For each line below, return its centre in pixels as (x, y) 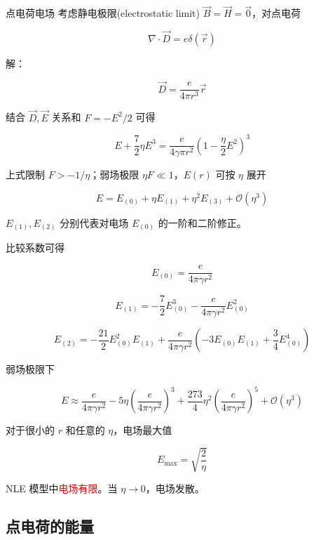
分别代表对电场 (94, 222)
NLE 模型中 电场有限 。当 (62, 488)
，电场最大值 (143, 430)
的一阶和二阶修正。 (202, 222)
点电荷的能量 (50, 526)
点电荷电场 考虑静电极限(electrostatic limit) (103, 13)
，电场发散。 (175, 488)
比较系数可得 (35, 248)
